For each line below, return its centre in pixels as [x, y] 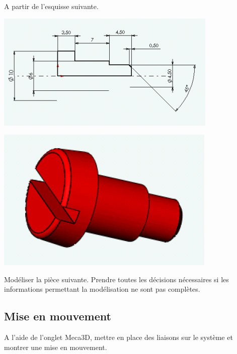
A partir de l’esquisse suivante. [51, 6]
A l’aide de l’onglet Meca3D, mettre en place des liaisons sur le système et [118, 337]
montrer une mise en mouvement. [56, 347]
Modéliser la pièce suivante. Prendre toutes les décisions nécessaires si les [116, 279]
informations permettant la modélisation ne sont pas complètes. [102, 289]
